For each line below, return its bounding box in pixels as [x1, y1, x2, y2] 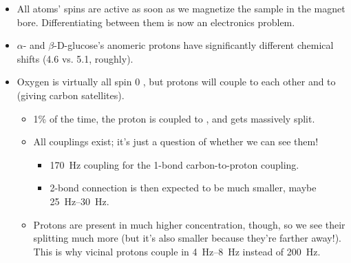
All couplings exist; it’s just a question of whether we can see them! [33, 134, 319, 149]
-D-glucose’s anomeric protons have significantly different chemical [54, 38, 334, 52]
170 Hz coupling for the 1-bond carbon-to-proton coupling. [50, 157, 299, 171]
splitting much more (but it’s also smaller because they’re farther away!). [33, 231, 341, 245]
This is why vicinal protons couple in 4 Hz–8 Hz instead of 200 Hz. [33, 244, 321, 258]
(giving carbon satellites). [17, 87, 125, 102]
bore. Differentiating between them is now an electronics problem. [17, 14, 295, 29]
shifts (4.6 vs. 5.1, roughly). [17, 51, 134, 65]
